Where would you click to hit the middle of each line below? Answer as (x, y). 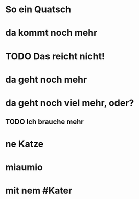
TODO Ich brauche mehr (45, 122)
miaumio (24, 167)
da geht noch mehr (46, 80)
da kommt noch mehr (51, 33)
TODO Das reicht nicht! (55, 56)
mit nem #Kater (39, 191)
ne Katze (25, 144)
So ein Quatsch (38, 9)
